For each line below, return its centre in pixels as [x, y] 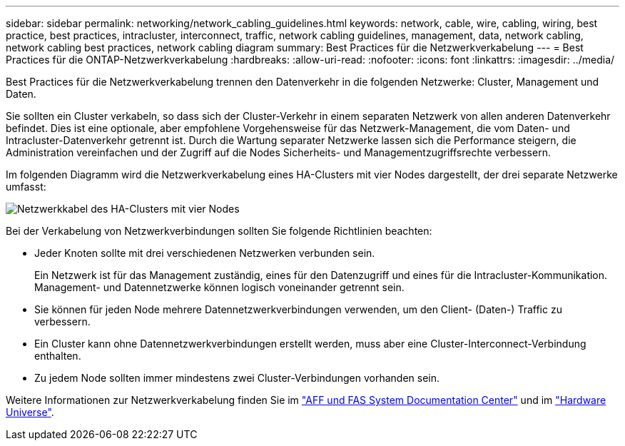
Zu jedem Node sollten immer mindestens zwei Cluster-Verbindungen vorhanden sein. [237, 378]
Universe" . [30, 412]
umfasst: [26, 187]
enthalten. [58, 356]
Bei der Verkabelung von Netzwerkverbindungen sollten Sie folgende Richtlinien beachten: [219, 231]
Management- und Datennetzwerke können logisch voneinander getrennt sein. [219, 287]
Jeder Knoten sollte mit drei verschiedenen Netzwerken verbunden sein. [205, 253]
